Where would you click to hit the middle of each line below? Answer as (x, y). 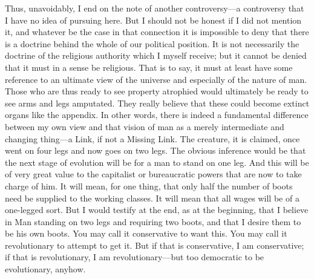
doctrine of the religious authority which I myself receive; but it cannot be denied (156, 55)
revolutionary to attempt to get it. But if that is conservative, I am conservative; (155, 245)
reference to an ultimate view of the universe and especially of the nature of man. (156, 79)
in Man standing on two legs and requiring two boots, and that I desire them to (153, 221)
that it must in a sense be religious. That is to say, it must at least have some (149, 67)
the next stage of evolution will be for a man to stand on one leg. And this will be (157, 162)
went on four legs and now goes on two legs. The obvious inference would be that (155, 150)
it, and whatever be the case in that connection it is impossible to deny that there (157, 32)
